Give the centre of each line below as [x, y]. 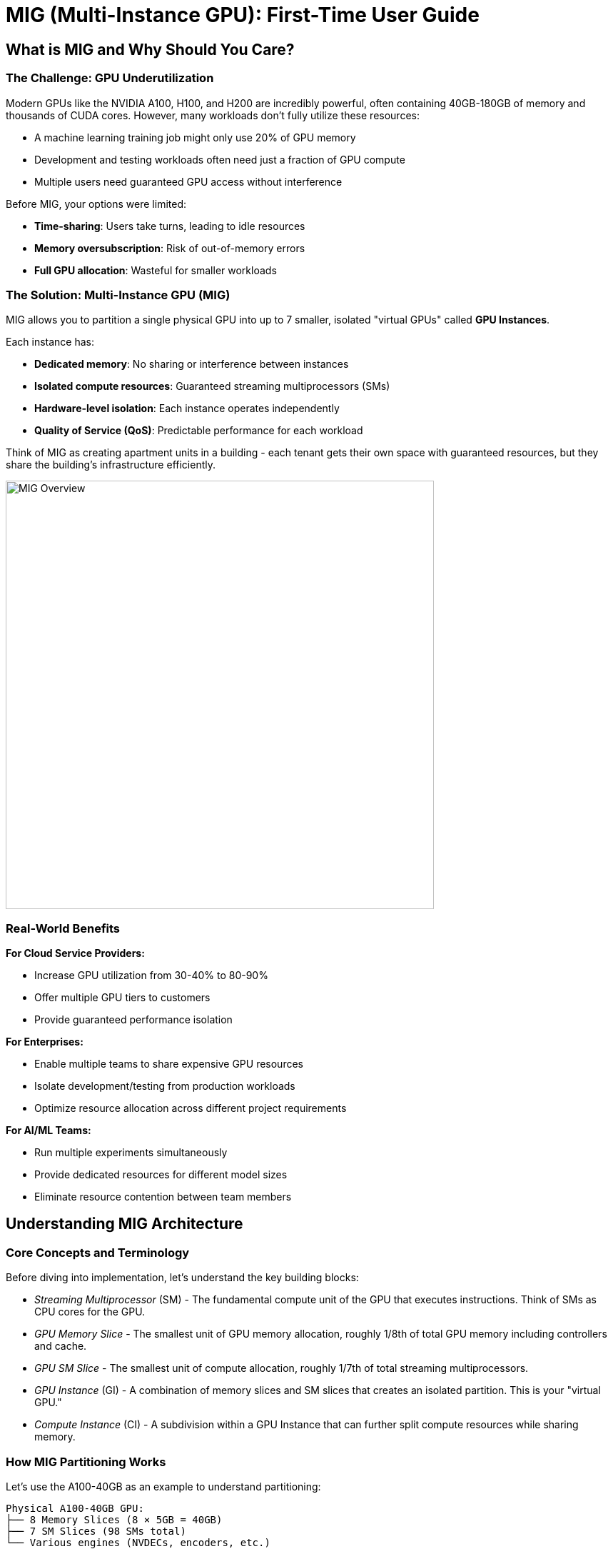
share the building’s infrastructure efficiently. [111, 465]
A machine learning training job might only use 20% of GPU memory [195, 137]
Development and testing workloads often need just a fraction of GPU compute [220, 159]
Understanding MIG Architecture [125, 1224]
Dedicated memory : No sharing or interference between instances [192, 364]
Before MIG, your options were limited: [96, 204]
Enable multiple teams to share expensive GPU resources [169, 1064]
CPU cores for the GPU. [90, 1312]
